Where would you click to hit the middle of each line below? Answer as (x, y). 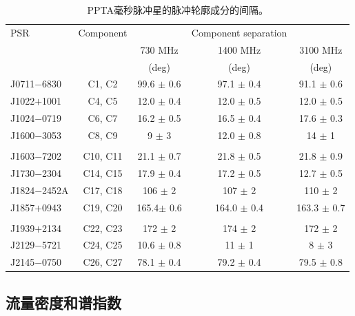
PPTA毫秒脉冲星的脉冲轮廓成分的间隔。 (177, 10)
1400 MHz (239, 49)
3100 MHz (321, 49)
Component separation (239, 32)
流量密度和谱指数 (63, 302)
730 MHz (159, 49)
